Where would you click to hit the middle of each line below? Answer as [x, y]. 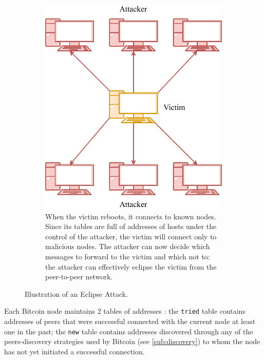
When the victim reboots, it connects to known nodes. [131, 216]
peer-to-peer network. [79, 277]
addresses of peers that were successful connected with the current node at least [130, 321]
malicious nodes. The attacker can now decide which [128, 246]
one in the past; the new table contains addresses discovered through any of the [129, 331]
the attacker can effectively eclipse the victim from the [131, 266]
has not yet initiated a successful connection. [74, 351]
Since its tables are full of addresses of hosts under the [131, 226]
